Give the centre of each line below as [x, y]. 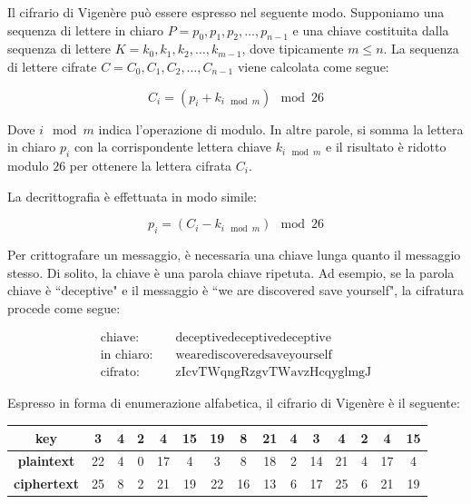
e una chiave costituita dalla [371, 30]
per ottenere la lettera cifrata [151, 165]
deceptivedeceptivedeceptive [253, 338]
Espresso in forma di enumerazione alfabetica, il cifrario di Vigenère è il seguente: [234, 403]
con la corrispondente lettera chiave [173, 147]
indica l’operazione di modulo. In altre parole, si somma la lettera [281, 128]
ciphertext [46, 484]
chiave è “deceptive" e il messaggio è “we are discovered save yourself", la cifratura [235, 290]
